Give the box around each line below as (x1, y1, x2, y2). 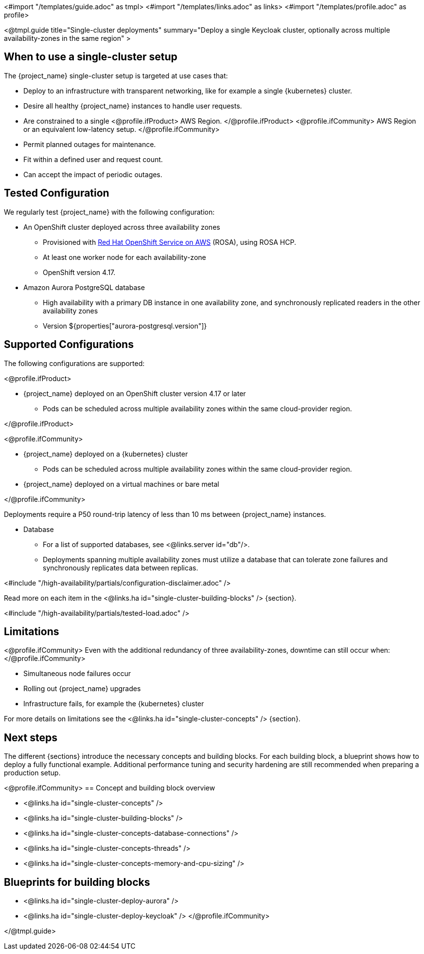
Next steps (4, 731, 57, 744)
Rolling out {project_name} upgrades (23, 684, 141, 693)
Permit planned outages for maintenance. (23, 140, 156, 148)
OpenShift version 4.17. (43, 268, 116, 276)
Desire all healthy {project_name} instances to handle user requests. (23, 101, 242, 110)
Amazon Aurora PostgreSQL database (23, 283, 145, 292)
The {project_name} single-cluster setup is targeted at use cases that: (4, 71, 228, 80)
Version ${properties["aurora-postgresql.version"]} (43, 321, 207, 330)
